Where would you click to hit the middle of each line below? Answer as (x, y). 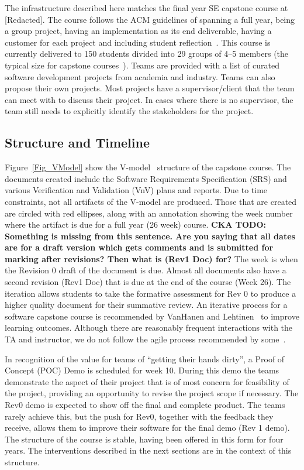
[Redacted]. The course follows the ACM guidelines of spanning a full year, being (150, 19)
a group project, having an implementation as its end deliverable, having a (138, 31)
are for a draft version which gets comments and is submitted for (139, 247)
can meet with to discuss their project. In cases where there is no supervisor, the (149, 99)
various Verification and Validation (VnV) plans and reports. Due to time (136, 190)
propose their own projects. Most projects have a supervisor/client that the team (150, 88)
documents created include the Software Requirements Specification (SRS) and (146, 178)
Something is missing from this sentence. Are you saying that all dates (150, 236)
